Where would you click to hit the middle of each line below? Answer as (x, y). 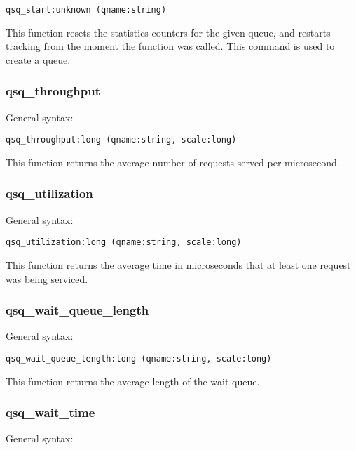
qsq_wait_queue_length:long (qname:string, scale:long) (139, 358)
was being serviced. (47, 278)
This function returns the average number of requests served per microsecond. (173, 162)
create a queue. (38, 59)
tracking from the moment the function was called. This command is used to (170, 46)
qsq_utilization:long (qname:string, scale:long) (124, 243)
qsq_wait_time (50, 412)
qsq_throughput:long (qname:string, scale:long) (121, 140)
